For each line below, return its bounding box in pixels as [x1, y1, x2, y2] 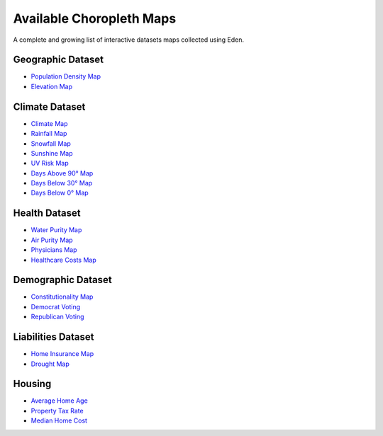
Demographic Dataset [13, 274, 113, 286]
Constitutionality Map [30, 292, 94, 301]
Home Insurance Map [30, 350, 94, 358]
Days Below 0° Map [30, 188, 89, 197]
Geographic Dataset [13, 54, 104, 66]
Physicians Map [30, 246, 77, 254]
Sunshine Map [30, 149, 74, 157]
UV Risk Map [30, 159, 69, 168]
